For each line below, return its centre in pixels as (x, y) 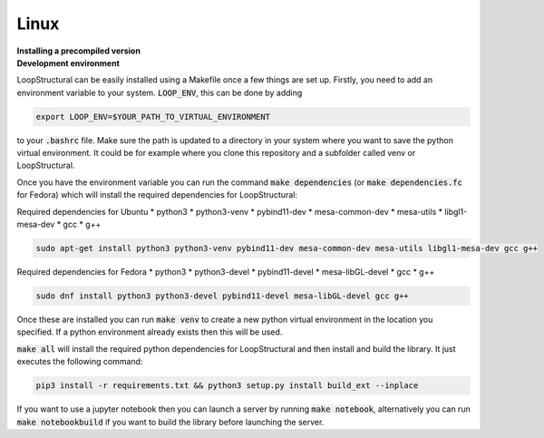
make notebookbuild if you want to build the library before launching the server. (170, 422)
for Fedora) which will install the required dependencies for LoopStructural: (157, 195)
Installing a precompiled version (78, 51)
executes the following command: (80, 362)
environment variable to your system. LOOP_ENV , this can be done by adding (160, 92)
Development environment (68, 63)
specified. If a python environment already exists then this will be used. (150, 332)
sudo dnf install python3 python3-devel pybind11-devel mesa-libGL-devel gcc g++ (223, 296)
